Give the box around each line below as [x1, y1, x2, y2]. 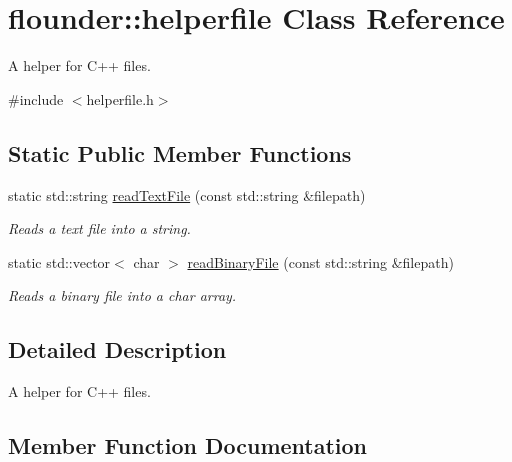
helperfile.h [86, 88, 154, 109]
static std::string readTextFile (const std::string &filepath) [8, 184, 366, 205]
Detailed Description [8, 334, 227, 365]
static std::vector [8, 251, 111, 272]
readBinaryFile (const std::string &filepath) [187, 251, 454, 272]
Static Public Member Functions [8, 137, 352, 168]
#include [8, 88, 64, 109]
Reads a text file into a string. [8, 218, 191, 239]
